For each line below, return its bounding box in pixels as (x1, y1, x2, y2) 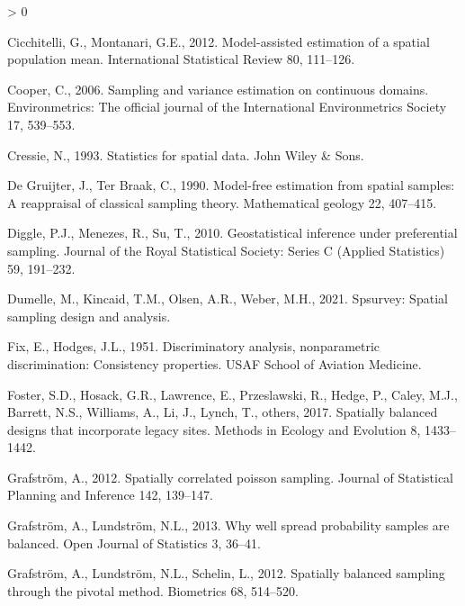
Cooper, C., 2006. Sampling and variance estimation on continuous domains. (7, 79, 429, 98)
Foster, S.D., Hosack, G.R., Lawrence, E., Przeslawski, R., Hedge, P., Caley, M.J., (7, 384, 458, 403)
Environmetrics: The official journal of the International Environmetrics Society (7, 97, 447, 116)
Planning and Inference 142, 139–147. (7, 485, 213, 504)
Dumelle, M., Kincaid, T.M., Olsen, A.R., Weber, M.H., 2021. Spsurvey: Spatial (7, 289, 448, 308)
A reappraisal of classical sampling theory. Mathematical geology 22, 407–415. (7, 193, 437, 212)
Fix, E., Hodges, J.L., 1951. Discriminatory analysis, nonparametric (7, 337, 380, 356)
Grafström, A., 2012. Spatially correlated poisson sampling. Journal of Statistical (7, 467, 453, 486)
